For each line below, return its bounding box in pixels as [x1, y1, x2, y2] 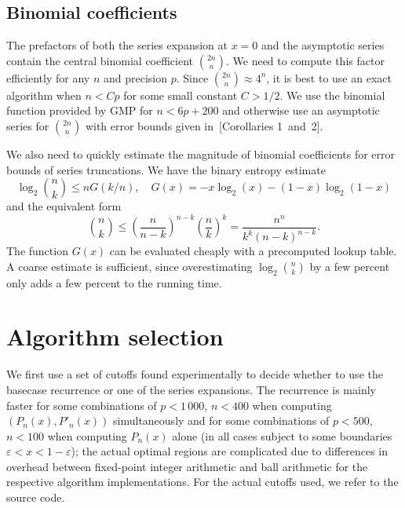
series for [6, 117, 49, 133]
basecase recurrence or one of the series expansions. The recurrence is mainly [6, 381, 376, 397]
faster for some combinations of [6, 397, 157, 413]
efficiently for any [6, 69, 90, 86]
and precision [103, 69, 167, 86]
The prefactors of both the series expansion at [6, 37, 228, 53]
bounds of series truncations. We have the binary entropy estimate [6, 161, 326, 177]
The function [6, 243, 68, 259]
